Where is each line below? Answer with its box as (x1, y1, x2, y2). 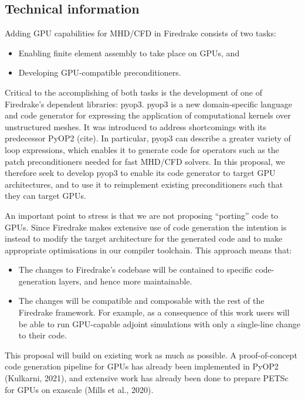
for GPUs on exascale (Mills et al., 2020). (5, 383, 154, 395)
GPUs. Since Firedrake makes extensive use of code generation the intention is (5, 221, 287, 233)
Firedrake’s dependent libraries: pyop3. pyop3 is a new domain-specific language (5, 97, 292, 110)
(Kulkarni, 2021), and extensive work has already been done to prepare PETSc (5, 372, 289, 384)
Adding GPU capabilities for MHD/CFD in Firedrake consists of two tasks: (5, 27, 276, 39)
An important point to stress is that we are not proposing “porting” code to (5, 209, 279, 221)
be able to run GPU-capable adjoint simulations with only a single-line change (18, 317, 300, 330)
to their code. (18, 329, 67, 341)
